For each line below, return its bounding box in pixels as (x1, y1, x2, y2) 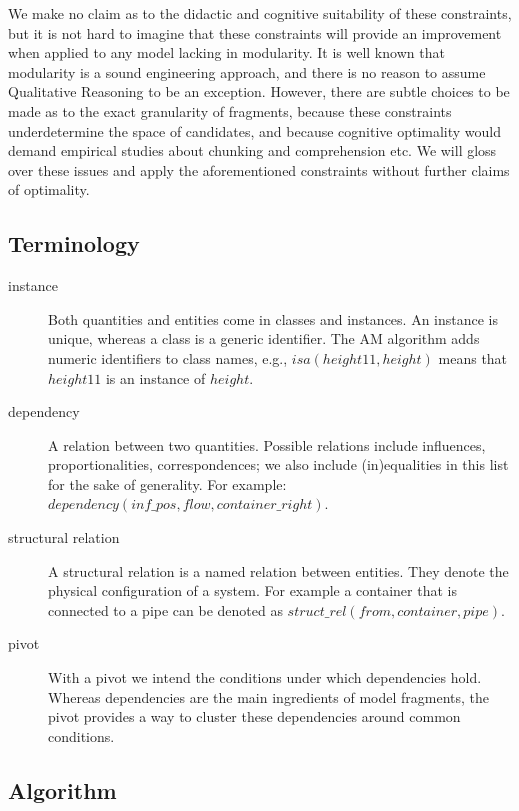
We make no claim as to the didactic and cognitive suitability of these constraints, (8, 3, 512, 23)
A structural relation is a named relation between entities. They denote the (48, 560, 509, 581)
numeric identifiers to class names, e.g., (48, 347, 288, 368)
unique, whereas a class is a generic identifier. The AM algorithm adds (48, 328, 480, 349)
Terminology (8, 228, 140, 259)
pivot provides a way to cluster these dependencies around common (48, 706, 461, 727)
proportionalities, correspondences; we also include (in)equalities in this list (48, 454, 509, 475)
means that (438, 347, 508, 368)
